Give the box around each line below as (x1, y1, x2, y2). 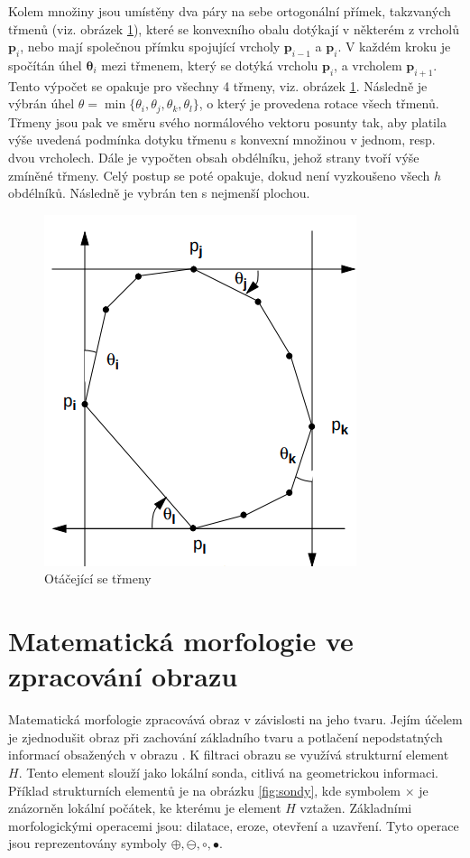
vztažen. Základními (300, 798, 412, 817)
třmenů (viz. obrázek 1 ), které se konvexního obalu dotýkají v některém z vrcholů (8, 19, 460, 38)
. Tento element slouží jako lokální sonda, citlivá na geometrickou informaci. (18, 763, 438, 782)
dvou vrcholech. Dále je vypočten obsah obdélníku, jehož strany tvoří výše (8, 148, 419, 167)
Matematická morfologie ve (8, 622, 354, 659)
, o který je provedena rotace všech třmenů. (198, 94, 439, 113)
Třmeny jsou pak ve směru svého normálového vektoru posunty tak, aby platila (8, 112, 447, 131)
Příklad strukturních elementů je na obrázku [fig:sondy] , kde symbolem (8, 780, 401, 799)
